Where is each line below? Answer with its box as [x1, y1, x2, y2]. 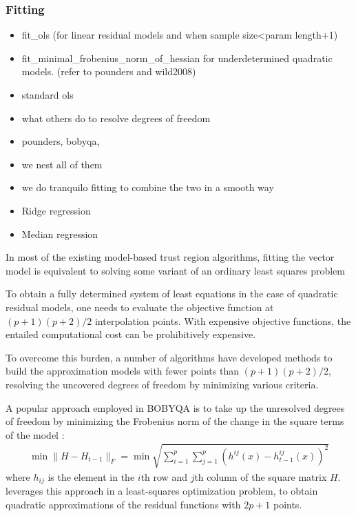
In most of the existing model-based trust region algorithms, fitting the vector [6, 250, 335, 264]
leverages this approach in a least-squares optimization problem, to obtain [6, 484, 318, 498]
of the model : [6, 427, 65, 441]
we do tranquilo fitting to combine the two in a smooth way [21, 180, 274, 195]
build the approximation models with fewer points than [6, 364, 239, 378]
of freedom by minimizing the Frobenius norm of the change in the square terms [6, 414, 344, 428]
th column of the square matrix [194, 469, 327, 484]
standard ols [21, 88, 74, 101]
